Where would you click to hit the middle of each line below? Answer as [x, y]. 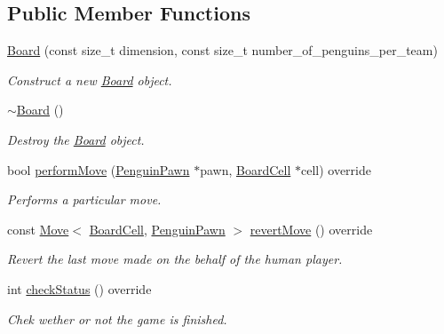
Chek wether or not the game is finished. [117, 318]
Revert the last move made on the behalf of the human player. [175, 259]
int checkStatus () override [79, 288]
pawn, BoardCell [246, 169]
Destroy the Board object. [76, 139]
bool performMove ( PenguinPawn [99, 169]
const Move [38, 229]
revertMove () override [311, 229]
